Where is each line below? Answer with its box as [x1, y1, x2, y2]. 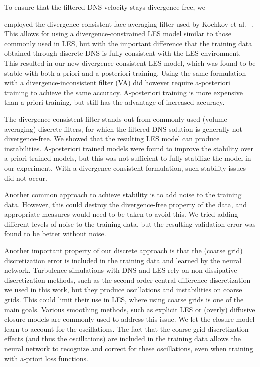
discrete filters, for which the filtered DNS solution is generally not [38, 123, 242, 134]
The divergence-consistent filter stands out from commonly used [4, 113, 201, 124]
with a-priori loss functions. [4, 353, 88, 363]
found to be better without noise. [4, 228, 106, 239]
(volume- [202, 113, 230, 124]
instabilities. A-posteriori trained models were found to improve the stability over [4, 143, 254, 153]
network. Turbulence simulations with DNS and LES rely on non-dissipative [4, 265, 237, 275]
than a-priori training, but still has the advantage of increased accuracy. [4, 97, 225, 107]
